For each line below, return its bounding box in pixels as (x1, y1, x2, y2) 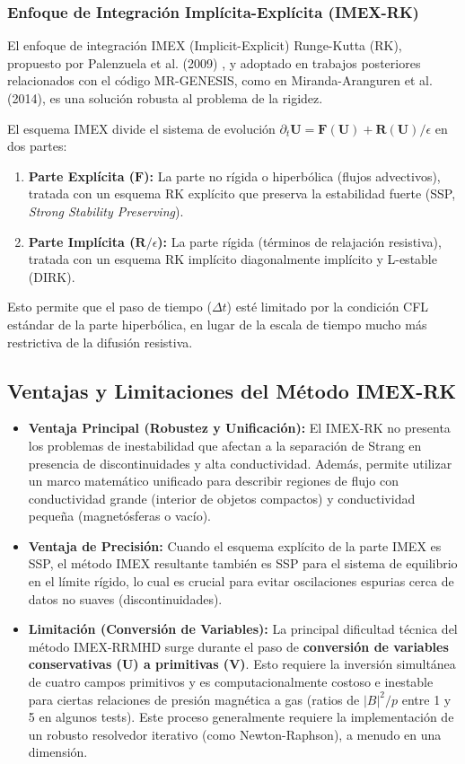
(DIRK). (28, 267, 75, 285)
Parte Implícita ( (28, 232, 136, 250)
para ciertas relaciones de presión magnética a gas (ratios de (28, 689, 360, 708)
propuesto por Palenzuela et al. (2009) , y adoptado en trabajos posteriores (7, 53, 421, 72)
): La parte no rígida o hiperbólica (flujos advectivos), (144, 166, 441, 185)
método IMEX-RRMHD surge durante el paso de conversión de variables (28, 637, 449, 655)
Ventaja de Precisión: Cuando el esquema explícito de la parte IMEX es (28, 536, 442, 555)
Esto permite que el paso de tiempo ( (7, 297, 212, 316)
